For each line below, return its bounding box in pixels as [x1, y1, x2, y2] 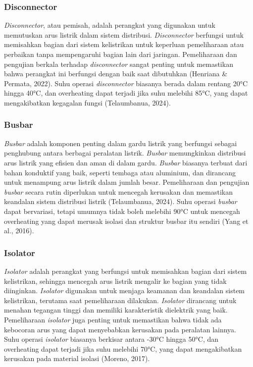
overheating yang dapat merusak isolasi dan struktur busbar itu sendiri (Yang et [4, 215, 249, 226]
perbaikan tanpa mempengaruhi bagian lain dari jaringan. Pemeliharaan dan [4, 49, 237, 59]
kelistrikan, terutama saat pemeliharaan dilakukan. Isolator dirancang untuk [4, 295, 237, 305]
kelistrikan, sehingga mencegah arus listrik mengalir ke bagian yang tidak [4, 275, 227, 286]
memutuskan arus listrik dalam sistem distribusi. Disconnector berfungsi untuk [4, 29, 244, 40]
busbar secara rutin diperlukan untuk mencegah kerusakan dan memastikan [4, 186, 233, 197]
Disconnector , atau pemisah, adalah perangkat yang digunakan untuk [4, 20, 215, 30]
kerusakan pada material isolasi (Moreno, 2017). [4, 353, 150, 364]
